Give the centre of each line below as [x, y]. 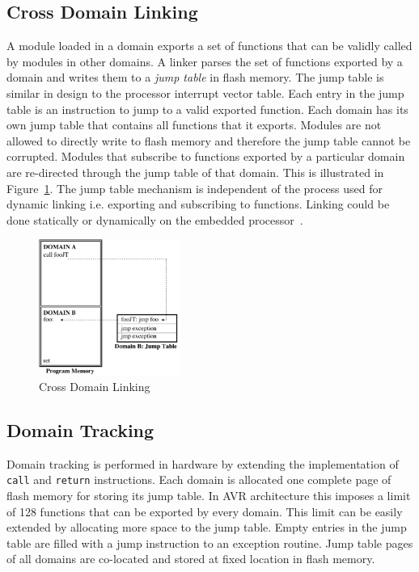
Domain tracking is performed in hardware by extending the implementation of [203, 463]
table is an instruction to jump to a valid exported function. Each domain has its [207, 109]
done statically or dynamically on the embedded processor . [155, 219]
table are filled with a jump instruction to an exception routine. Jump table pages [210, 543]
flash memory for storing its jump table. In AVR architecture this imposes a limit [209, 495]
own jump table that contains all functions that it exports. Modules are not [194, 125]
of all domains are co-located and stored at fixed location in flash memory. [191, 559]
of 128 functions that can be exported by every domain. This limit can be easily [205, 511]
